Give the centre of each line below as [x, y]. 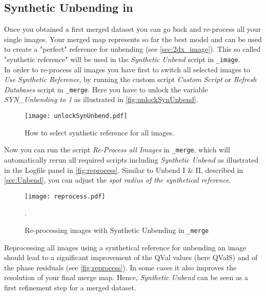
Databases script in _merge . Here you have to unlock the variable [106, 89]
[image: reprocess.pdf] [65, 196]
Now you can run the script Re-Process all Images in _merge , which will [117, 150]
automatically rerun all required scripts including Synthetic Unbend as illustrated [131, 159]
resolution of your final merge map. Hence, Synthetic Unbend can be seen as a [126, 277]
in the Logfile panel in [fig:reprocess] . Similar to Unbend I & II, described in [124, 170]
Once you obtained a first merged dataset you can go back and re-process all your [132, 29]
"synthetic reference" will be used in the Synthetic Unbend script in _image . [122, 59]
